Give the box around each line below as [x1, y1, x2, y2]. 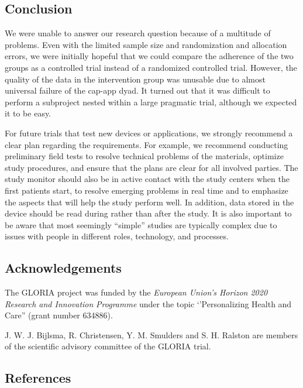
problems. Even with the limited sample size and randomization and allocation [5, 38, 287, 50]
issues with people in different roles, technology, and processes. [5, 230, 229, 242]
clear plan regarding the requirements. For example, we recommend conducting [5, 138, 288, 150]
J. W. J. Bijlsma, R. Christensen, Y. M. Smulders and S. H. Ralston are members [5, 328, 298, 341]
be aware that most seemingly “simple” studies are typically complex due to [5, 218, 277, 231]
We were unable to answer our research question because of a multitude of [5, 27, 271, 39]
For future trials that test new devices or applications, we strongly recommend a [5, 126, 293, 139]
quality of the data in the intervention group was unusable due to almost [5, 73, 266, 85]
